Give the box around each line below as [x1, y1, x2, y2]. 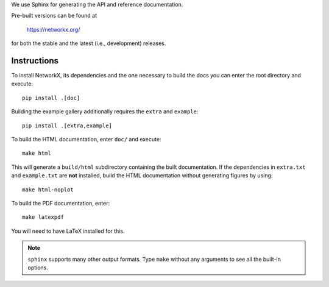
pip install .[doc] [22, 94, 80, 101]
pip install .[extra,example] [22, 122, 113, 129]
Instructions [11, 55, 59, 66]
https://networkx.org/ [26, 26, 80, 33]
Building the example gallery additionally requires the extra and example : [11, 108, 199, 115]
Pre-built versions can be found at [11, 12, 97, 19]
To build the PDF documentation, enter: [11, 199, 110, 207]
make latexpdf [22, 214, 64, 221]
